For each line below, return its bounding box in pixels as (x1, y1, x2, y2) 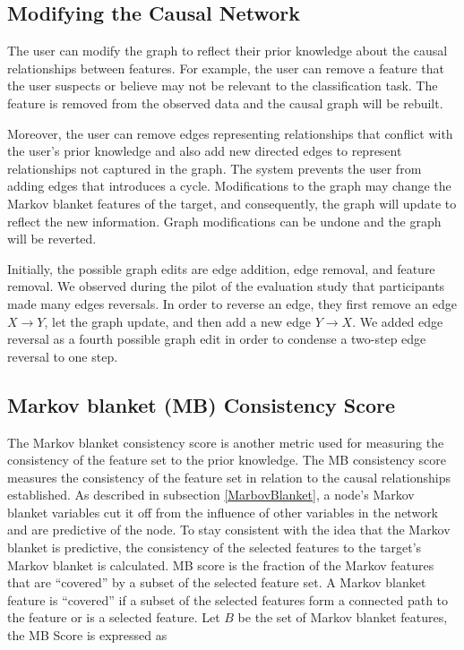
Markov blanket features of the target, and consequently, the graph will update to (7, 193, 457, 212)
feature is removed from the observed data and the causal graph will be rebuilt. (7, 93, 443, 112)
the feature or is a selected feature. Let (7, 608, 220, 627)
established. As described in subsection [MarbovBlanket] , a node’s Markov (7, 485, 415, 504)
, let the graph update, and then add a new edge (44, 312, 312, 330)
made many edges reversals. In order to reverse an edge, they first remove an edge (7, 294, 457, 312)
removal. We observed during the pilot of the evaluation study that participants (7, 277, 445, 295)
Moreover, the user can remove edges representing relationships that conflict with (7, 124, 453, 142)
